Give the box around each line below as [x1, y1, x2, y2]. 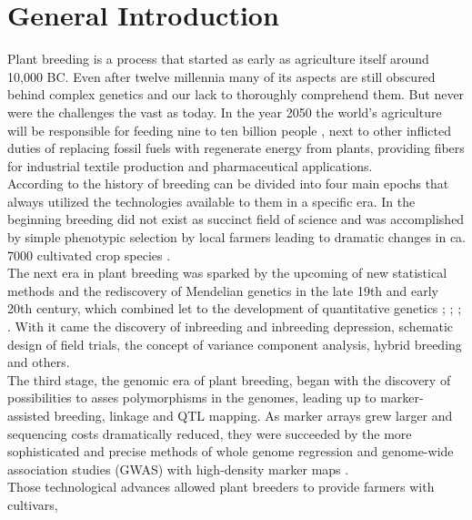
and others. [7, 352, 70, 372]
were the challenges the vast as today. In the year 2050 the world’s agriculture [7, 102, 442, 121]
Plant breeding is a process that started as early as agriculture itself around [7, 49, 429, 68]
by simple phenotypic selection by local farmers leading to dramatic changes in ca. [7, 228, 467, 247]
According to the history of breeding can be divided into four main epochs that [7, 174, 449, 193]
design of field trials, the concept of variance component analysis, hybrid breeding [7, 334, 462, 353]
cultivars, [7, 495, 58, 514]
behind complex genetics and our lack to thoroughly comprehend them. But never [7, 85, 465, 104]
